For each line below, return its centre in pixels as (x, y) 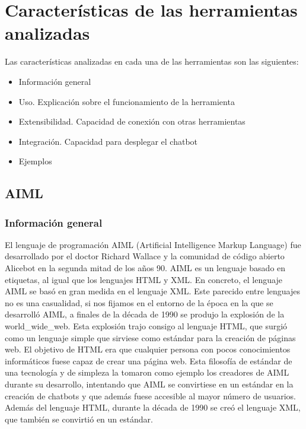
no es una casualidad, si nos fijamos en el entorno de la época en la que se (139, 302)
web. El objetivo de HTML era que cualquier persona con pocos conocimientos (148, 349)
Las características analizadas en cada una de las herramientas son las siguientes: (152, 61)
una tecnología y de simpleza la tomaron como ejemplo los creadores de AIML (147, 372)
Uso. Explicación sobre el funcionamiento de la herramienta (127, 101)
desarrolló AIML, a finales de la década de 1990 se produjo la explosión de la (145, 314)
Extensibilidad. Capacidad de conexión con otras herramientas (132, 121)
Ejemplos (35, 161)
